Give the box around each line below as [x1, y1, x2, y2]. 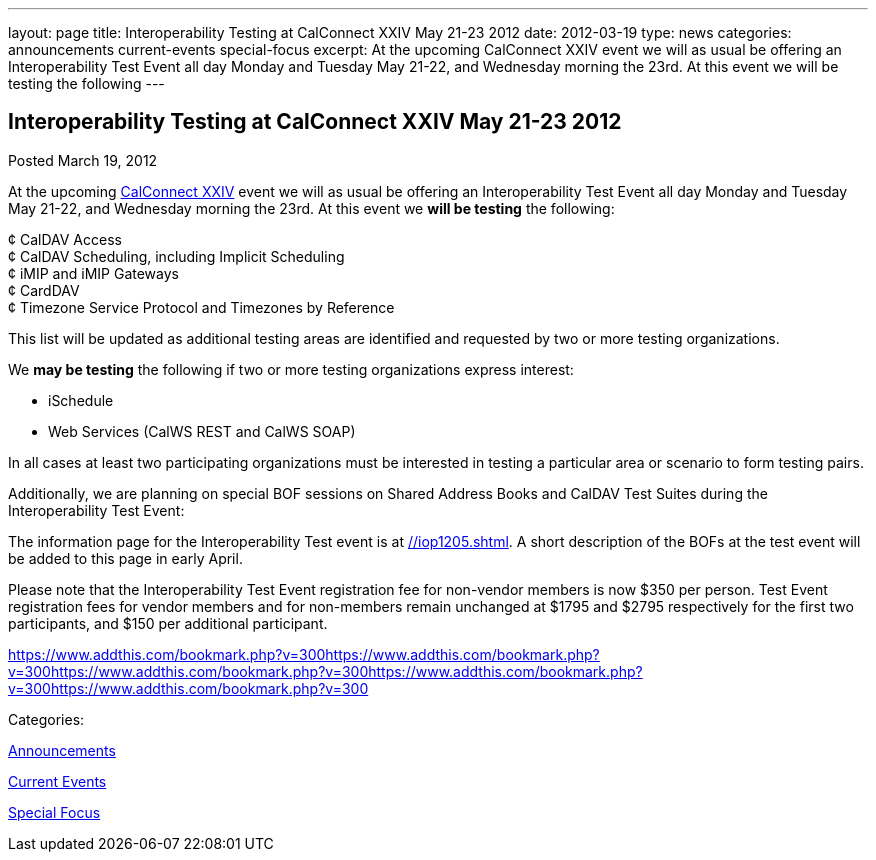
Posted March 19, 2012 [8, 151, 158, 169]
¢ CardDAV [8, 281, 80, 299]
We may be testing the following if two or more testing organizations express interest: [8, 360, 574, 378]
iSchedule [48, 391, 114, 409]
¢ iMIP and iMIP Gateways [8, 264, 179, 282]
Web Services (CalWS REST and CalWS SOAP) [48, 422, 356, 440]
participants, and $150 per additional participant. [8, 614, 328, 632]
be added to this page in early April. [8, 549, 243, 567]
